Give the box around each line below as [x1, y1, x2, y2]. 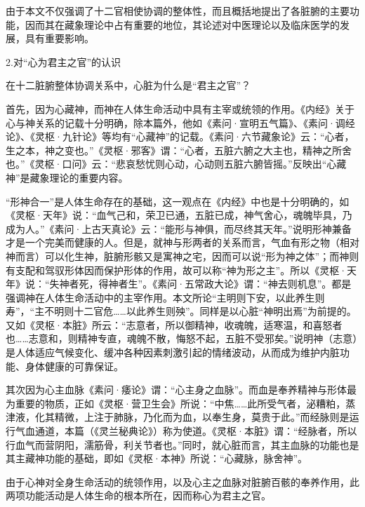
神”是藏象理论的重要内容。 [6, 170, 128, 184]
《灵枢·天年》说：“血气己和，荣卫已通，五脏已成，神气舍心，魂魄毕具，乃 [6, 208, 352, 222]
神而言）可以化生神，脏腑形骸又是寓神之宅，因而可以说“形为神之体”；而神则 [6, 248, 359, 263]
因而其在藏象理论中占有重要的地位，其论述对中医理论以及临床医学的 [25, 17, 340, 32]
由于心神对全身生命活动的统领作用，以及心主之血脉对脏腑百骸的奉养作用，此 [6, 474, 359, 489]
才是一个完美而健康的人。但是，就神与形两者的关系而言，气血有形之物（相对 [6, 235, 359, 250]
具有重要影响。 [25, 31, 94, 46]
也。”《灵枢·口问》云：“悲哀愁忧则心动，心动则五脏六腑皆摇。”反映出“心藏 [6, 156, 347, 171]
